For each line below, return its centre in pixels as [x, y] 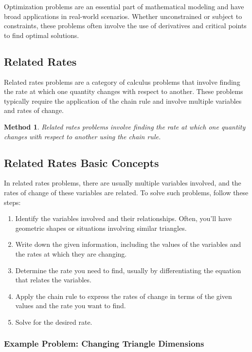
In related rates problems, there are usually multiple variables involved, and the [123, 183]
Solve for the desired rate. [54, 322]
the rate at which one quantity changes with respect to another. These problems [124, 91]
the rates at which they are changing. [71, 253]
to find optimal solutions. [42, 35]
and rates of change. [34, 110]
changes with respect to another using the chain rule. [82, 136]
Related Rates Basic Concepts [81, 162]
